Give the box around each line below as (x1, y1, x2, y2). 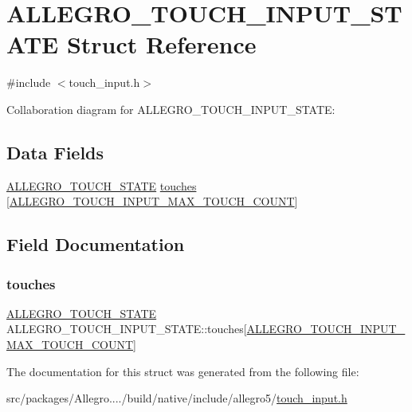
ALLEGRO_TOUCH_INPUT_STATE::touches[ (6, 320, 247, 337)
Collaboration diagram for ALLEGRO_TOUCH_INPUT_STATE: (6, 100, 335, 117)
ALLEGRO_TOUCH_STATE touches (6, 177, 197, 194)
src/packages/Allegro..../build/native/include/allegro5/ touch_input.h (6, 390, 347, 406)
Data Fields (6, 139, 104, 164)
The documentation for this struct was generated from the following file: (6, 363, 359, 379)
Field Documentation (6, 232, 185, 257)
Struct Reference (66, 28, 257, 61)
